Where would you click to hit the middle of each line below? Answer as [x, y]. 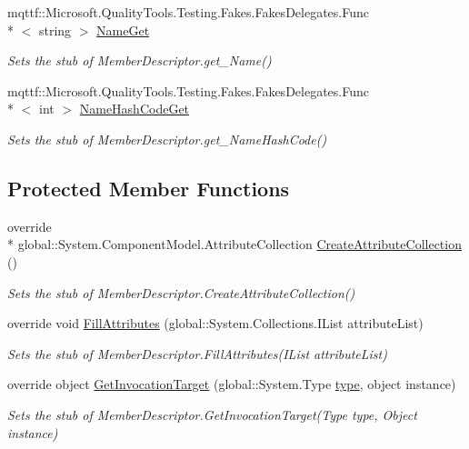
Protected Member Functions [149, 188]
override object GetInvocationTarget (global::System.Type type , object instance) [232, 384]
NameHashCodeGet [135, 109]
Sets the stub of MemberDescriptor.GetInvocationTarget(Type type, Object [212, 414]
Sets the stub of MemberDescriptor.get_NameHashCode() [167, 139]
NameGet [123, 30]
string [55, 30]
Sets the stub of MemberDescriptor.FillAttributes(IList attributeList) [197, 353]
